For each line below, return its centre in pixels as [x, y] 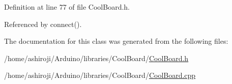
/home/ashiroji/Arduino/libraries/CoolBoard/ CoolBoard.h [96, 58]
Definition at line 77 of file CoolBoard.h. [67, 7]
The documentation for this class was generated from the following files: [116, 41]
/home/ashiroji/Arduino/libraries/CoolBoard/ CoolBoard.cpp [100, 75]
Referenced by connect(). [43, 24]
